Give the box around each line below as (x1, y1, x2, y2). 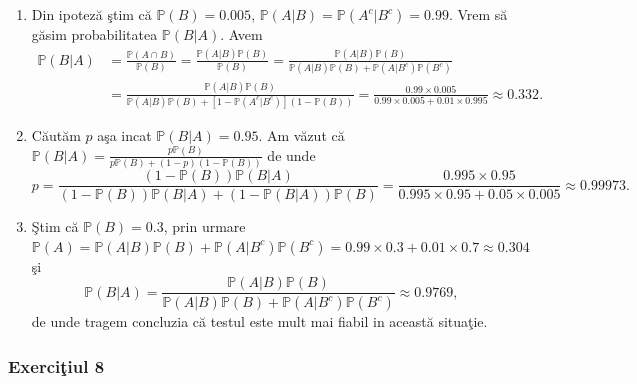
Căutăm (31, 124, 81, 145)
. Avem (220, 24, 263, 44)
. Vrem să (448, 4, 508, 24)
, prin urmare (163, 216, 246, 237)
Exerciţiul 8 (8, 353, 105, 378)
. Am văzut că (258, 124, 345, 145)
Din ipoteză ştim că (31, 4, 152, 24)
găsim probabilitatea (31, 24, 158, 44)
